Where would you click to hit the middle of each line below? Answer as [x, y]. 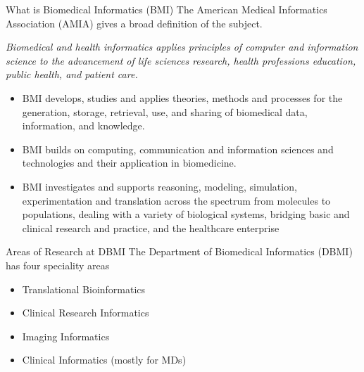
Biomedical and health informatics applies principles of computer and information [182, 47]
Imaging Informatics [66, 336]
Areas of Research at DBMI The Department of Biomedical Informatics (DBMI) [179, 251]
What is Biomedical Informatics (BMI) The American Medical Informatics [167, 9]
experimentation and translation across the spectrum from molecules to [176, 200]
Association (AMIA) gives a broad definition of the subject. [134, 23]
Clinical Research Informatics [86, 313]
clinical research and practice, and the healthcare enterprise [151, 227]
